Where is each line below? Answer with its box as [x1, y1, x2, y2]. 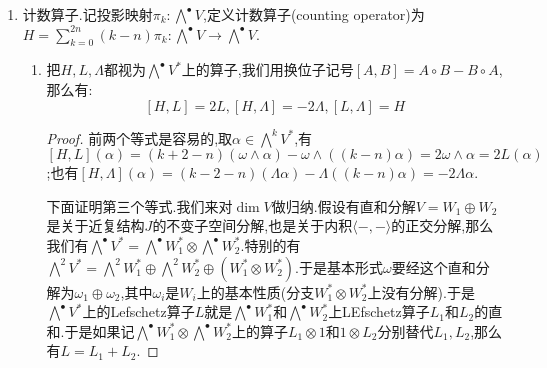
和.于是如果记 [46, 320, 135, 341]
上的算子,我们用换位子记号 [181, 59, 354, 80]
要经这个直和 [391, 256, 476, 277]
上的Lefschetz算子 [82, 301, 195, 322]
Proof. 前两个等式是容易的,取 [46, 127, 233, 148]
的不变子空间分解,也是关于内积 [152, 215, 353, 236]
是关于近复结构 [46, 215, 145, 236]
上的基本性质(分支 [196, 281, 315, 302]
